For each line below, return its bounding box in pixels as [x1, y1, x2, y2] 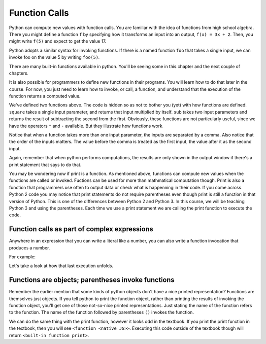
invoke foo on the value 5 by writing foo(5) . [9, 54, 100, 60]
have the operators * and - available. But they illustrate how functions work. [9, 123, 164, 129]
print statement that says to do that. [9, 162, 82, 168]
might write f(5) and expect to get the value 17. [9, 38, 107, 44]
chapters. [9, 70, 29, 76]
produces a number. [9, 244, 50, 251]
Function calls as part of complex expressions [9, 225, 154, 234]
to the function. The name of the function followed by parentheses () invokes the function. [9, 310, 194, 315]
